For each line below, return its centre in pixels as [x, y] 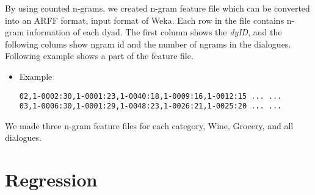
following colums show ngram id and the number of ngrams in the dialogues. [148, 44]
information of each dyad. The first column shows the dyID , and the [154, 32]
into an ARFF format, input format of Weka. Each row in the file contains [145, 20]
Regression [51, 179]
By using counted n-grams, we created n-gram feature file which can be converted [157, 8]
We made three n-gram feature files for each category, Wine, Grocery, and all [149, 125]
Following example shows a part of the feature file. [99, 56]
